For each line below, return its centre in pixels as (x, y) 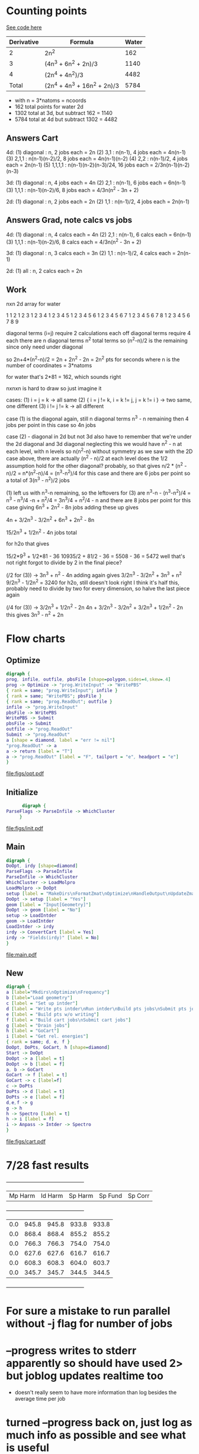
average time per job (40, 1399)
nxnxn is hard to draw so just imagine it (54, 388)
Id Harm (52, 1195)
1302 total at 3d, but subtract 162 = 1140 (63, 113)
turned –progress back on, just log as (99, 1423)
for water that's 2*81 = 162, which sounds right (64, 377)
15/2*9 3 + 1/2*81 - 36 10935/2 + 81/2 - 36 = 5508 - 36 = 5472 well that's (96, 556)
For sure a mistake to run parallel (88, 1311)
